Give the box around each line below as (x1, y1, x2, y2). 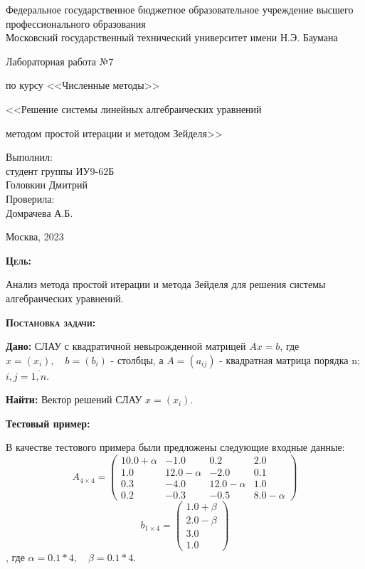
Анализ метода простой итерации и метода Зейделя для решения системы (6, 277, 326, 292)
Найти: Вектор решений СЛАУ (6, 392, 142, 407)
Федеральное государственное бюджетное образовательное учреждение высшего (6, 2, 354, 16)
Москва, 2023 (6, 229, 64, 244)
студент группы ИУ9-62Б (6, 163, 115, 178)
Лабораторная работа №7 (6, 53, 114, 68)
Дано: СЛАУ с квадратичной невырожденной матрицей (6, 339, 246, 353)
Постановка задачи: (6, 314, 96, 329)
